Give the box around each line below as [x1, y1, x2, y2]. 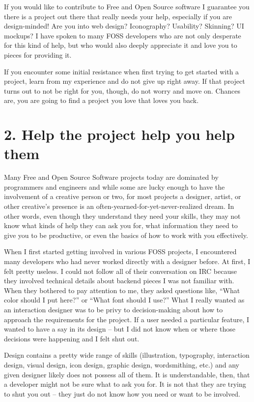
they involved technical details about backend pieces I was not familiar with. [4, 275, 234, 286]
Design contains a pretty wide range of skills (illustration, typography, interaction [4, 350, 250, 360]
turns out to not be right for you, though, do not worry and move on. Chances [4, 85, 241, 96]
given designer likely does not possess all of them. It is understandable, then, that [4, 369, 250, 379]
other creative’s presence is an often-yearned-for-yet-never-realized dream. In [4, 201, 234, 211]
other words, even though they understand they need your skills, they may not [4, 210, 241, 221]
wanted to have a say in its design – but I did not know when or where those [4, 324, 235, 334]
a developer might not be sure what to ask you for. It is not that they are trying [4, 379, 246, 389]
